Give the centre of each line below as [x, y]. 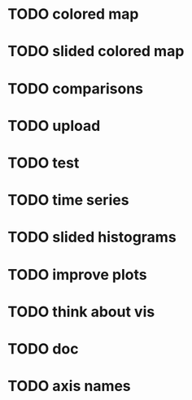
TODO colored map [73, 14]
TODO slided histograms [92, 237]
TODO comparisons [76, 88]
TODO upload [54, 126]
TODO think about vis [81, 312]
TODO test [44, 163]
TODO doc [43, 348]
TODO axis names [69, 386]
